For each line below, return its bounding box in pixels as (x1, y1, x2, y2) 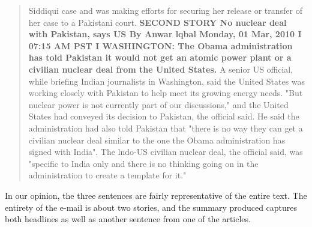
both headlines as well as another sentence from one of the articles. (5, 213, 251, 225)
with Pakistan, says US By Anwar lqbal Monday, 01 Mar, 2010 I (28, 28, 302, 40)
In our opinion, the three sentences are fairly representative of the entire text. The (5, 189, 307, 201)
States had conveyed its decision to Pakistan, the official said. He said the (28, 110, 299, 123)
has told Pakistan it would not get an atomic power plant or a (28, 51, 292, 64)
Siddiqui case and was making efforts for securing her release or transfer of (28, 4, 302, 16)
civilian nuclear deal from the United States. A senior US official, (28, 62, 293, 75)
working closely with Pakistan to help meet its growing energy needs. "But (28, 86, 303, 99)
